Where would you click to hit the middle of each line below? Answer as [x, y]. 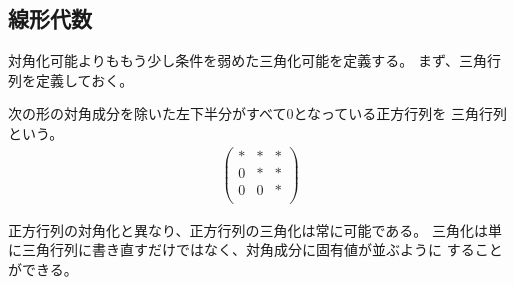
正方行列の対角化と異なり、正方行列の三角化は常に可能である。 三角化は [248, 229]
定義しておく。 [84, 79]
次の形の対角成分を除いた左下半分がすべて [147, 113]
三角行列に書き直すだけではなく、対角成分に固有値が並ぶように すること [262, 249]
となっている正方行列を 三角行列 [400, 113]
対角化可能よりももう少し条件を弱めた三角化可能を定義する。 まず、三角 [247, 60]
